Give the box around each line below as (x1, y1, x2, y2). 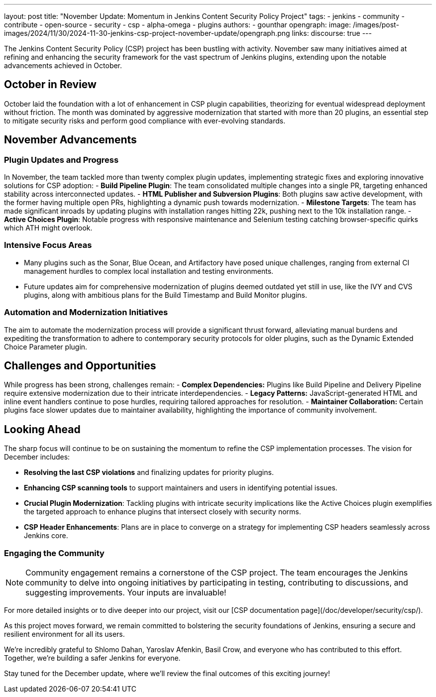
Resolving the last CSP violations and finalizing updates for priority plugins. (24, 468, 274, 477)
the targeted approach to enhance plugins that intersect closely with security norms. (24, 507, 301, 516)
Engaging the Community (4, 548, 105, 558)
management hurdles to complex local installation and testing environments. (24, 266, 274, 275)
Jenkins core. (24, 531, 68, 540)
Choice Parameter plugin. (4, 342, 88, 351)
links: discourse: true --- (292, 29, 372, 37)
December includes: (4, 453, 70, 462)
